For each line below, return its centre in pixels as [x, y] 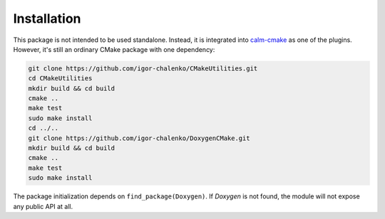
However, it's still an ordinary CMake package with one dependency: [114, 49]
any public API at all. [43, 206]
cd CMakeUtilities [60, 79]
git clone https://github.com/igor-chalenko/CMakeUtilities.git [143, 68]
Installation [47, 18]
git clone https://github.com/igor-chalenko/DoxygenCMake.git [139, 138]
